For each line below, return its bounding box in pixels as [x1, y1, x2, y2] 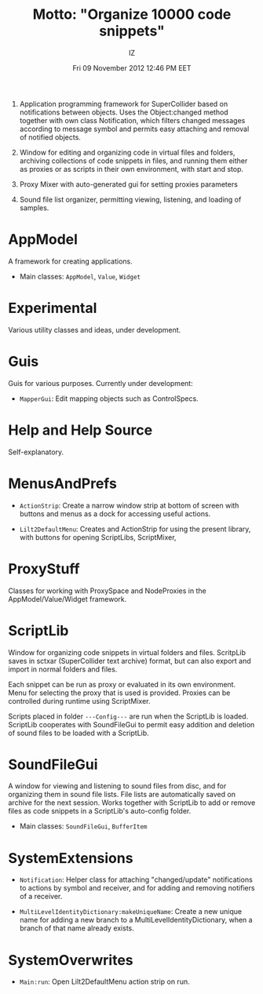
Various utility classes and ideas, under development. [8, 325, 181, 334]
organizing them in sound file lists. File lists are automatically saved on [8, 790, 236, 799]
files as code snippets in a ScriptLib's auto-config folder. [8, 806, 192, 816]
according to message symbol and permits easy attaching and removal [19, 124, 250, 133]
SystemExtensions [8, 849, 133, 867]
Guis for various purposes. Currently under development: [8, 378, 194, 388]
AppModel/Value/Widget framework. [8, 594, 127, 603]
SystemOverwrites [8, 951, 133, 969]
